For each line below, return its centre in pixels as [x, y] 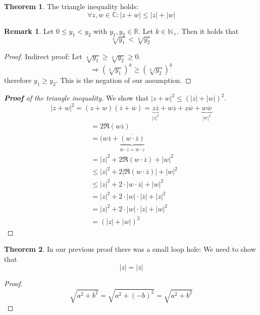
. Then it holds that [208, 31]
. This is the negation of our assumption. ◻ [123, 80]
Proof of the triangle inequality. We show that [76, 98]
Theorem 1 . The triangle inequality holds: [71, 6]
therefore [18, 80]
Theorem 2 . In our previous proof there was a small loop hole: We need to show [130, 249]
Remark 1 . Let [29, 31]
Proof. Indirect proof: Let [43, 56]
